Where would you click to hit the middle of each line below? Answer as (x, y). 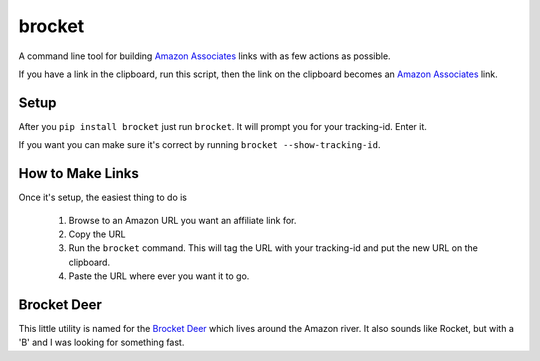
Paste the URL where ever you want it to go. (159, 276)
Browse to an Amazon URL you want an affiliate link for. (182, 220)
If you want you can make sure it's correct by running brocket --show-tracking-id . (199, 145)
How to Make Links (78, 173)
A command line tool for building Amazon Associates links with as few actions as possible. (204, 56)
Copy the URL (97, 234)
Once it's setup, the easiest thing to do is (102, 197)
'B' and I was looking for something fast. (101, 342)
